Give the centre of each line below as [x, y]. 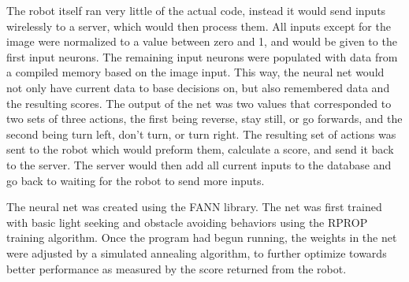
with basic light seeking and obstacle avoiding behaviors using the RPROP [187, 222]
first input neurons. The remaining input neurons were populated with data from [202, 56]
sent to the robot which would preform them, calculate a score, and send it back [200, 149]
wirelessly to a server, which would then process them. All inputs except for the [199, 26]
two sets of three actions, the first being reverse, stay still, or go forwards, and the [204, 119]
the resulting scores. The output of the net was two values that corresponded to [199, 103]
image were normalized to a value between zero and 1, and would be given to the [202, 41]
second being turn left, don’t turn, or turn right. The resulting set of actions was [201, 134]
